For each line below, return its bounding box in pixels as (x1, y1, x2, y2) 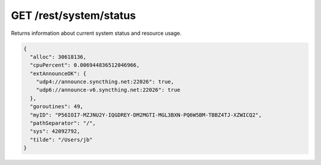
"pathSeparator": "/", (30, 120, 96, 127)
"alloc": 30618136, (30, 53, 87, 60)
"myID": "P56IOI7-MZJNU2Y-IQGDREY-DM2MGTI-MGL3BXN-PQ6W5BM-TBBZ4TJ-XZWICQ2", (30, 111, 262, 118)
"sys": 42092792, (30, 128, 80, 135)
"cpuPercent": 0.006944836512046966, (30, 62, 140, 69)
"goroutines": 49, (30, 103, 83, 110)
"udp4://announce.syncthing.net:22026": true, (36, 79, 175, 85)
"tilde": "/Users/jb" (30, 136, 93, 143)
